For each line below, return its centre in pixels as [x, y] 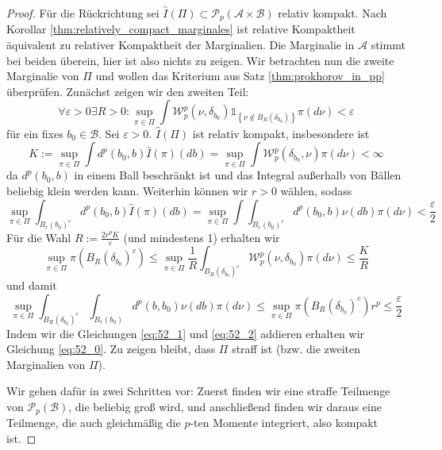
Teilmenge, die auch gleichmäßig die [94, 423]
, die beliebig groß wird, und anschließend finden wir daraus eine [225, 407]
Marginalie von [43, 76]
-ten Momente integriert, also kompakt [284, 423]
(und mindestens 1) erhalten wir [202, 237]
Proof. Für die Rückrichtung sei [83, 13]
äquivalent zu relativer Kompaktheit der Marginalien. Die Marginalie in [181, 45]
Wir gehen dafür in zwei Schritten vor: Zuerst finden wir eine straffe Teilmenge [198, 391]
